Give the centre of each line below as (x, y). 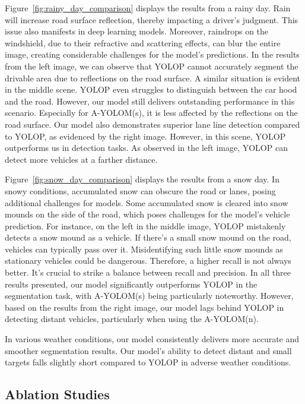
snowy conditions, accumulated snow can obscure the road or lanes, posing (140, 190)
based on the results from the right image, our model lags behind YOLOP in (144, 307)
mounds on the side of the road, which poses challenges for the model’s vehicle (147, 214)
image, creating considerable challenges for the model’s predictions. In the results (152, 54)
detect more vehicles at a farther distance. (81, 159)
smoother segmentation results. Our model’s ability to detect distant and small (148, 350)
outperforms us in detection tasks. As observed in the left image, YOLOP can (146, 148)
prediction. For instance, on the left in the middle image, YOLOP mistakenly (145, 225)
